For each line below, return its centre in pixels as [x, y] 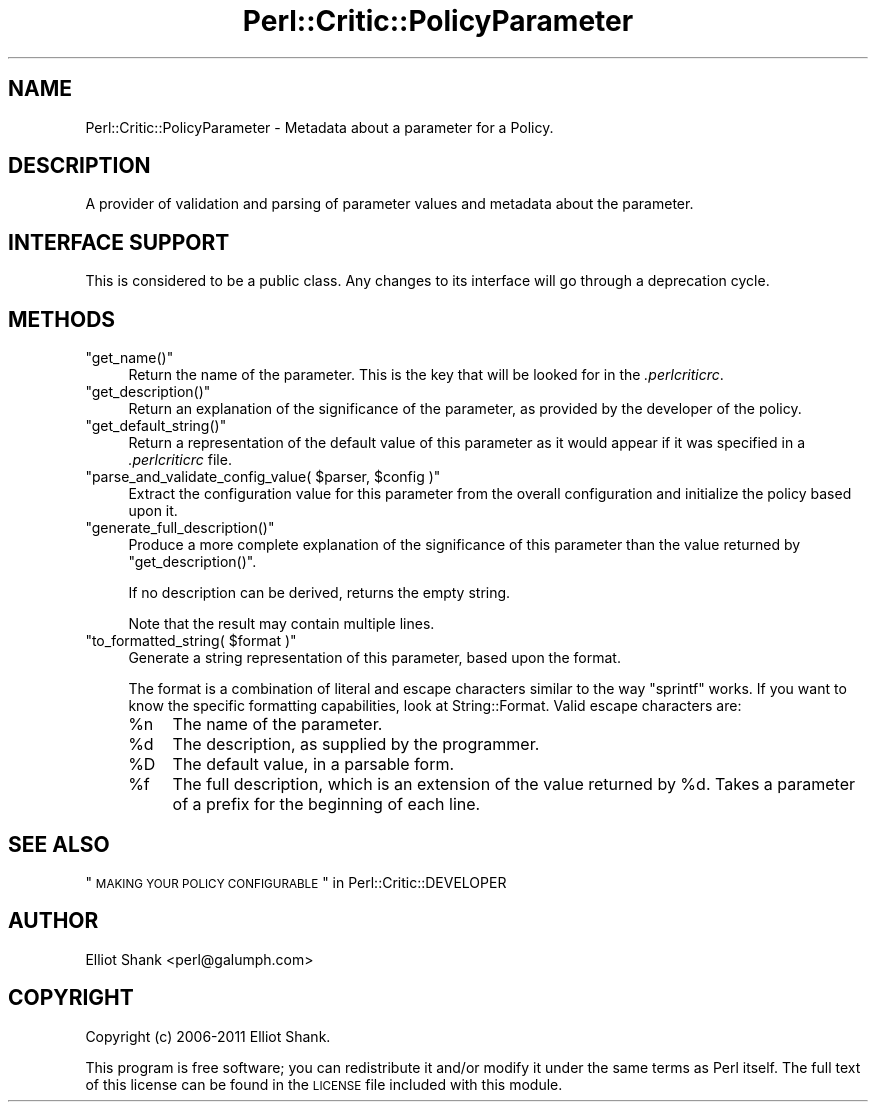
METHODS [62, 319]
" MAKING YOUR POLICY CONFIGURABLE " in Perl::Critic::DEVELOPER [296, 882]
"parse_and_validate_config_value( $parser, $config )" [263, 477]
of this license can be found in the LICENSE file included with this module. [324, 1084]
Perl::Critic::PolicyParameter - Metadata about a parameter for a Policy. [319, 127]
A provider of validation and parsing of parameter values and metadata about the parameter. [389, 204]
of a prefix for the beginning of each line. [326, 804]
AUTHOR [53, 921]
